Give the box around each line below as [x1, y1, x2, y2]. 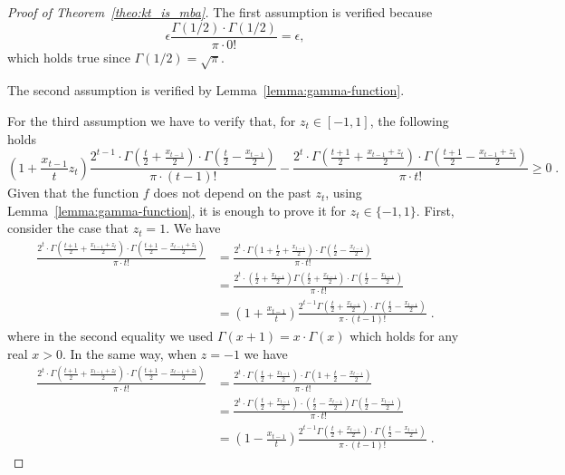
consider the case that [7, 218, 129, 237]
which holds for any [350, 326, 459, 345]
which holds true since [7, 47, 130, 66]
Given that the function [7, 183, 139, 202]
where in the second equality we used [7, 326, 214, 345]
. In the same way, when [62, 344, 197, 363]
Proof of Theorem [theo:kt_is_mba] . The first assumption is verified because [7, 3, 433, 21]
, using [325, 183, 362, 202]
